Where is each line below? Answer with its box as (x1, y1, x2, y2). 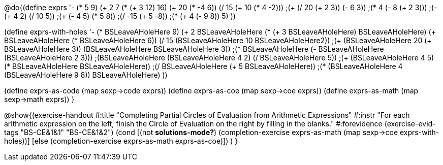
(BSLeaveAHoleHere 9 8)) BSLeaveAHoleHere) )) (4, 71, 168, 79)
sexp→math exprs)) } (4, 95, 75, 104)
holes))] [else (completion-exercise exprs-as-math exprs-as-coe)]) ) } (4, 137, 238, 145)
